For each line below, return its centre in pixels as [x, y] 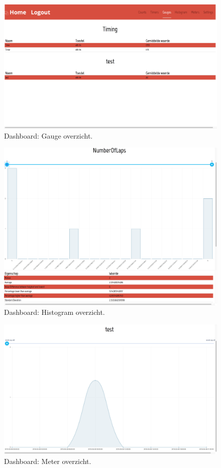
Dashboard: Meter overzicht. [48, 461]
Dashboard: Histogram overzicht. [54, 312]
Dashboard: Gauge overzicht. [48, 135]
